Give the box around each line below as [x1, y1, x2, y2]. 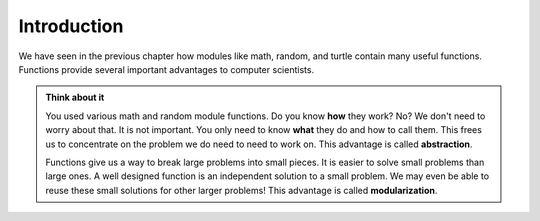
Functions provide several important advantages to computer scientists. [18, 63, 315, 75]
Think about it [45, 91, 105, 104]
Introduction [18, 15, 124, 37]
